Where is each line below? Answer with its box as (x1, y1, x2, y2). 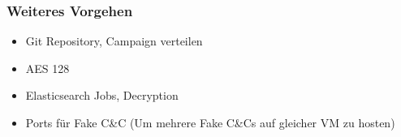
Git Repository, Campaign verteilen (25, 32, 203, 49)
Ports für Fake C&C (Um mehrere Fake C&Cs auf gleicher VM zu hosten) (25, 114, 395, 131)
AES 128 (25, 59, 70, 76)
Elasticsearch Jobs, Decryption (25, 87, 179, 104)
